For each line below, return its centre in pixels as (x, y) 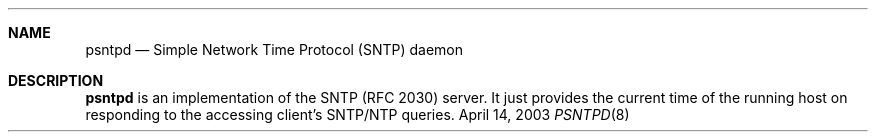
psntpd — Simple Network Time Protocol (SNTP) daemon (274, 49)
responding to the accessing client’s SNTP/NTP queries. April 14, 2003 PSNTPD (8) (357, 114)
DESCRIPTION (56, 80)
